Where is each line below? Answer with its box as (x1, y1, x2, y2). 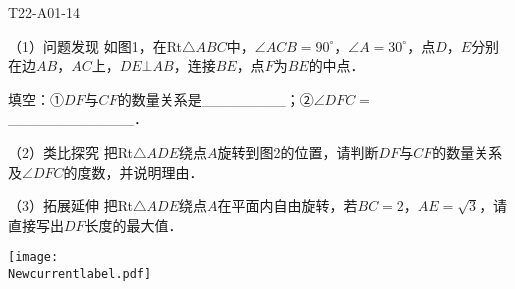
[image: (8, 250, 59, 265)
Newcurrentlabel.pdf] (8, 267, 152, 281)
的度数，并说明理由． (63, 161, 204, 182)
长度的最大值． (84, 214, 183, 235)
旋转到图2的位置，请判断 (217, 141, 379, 162)
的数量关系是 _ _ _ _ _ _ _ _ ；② (117, 88, 314, 109)
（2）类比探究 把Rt (8, 141, 134, 162)
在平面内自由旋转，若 (217, 195, 358, 216)
